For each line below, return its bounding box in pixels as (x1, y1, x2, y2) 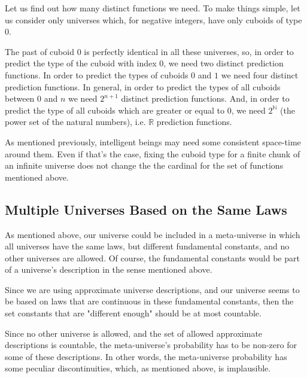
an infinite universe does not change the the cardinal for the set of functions (5, 159, 284, 172)
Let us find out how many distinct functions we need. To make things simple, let (5, 2, 300, 14)
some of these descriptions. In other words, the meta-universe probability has (5, 350, 287, 362)
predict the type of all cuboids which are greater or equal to (5, 103, 224, 116)
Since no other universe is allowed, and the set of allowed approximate (5, 327, 263, 339)
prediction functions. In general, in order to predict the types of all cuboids (5, 80, 281, 93)
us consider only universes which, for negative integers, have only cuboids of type (5, 13, 302, 26)
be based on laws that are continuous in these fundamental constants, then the (5, 295, 294, 307)
